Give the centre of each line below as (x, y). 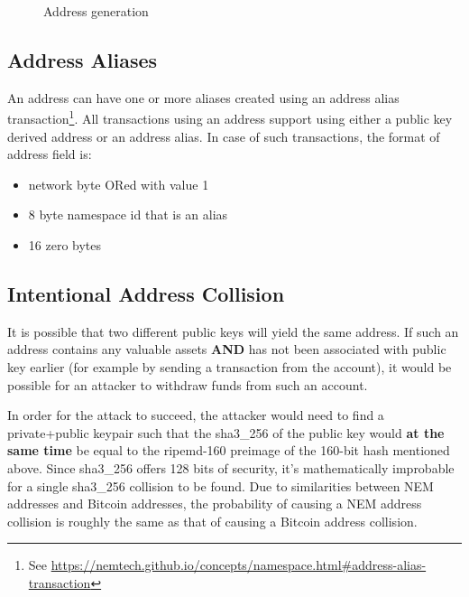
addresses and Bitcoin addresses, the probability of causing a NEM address (215, 504)
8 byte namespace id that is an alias (128, 215)
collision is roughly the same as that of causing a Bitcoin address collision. (212, 521)
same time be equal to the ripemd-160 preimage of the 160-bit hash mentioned (229, 450)
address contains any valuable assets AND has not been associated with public (227, 349)
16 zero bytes (65, 245)
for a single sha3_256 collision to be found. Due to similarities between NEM (221, 485)
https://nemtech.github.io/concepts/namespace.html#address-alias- (239, 565)
